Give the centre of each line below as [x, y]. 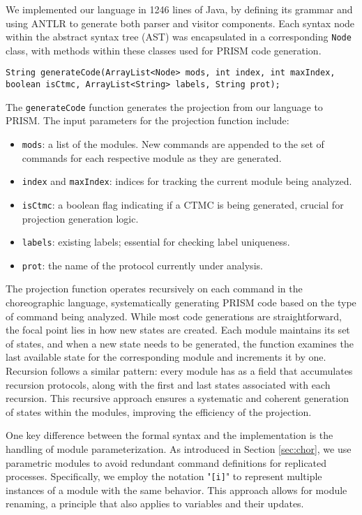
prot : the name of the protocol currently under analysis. [142, 265]
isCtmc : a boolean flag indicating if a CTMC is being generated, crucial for [183, 204]
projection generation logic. [80, 218]
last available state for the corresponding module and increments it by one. [166, 357]
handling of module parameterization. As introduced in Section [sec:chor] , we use [179, 449]
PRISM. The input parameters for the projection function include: [148, 120]
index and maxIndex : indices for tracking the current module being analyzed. [187, 181]
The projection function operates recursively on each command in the [154, 289]
